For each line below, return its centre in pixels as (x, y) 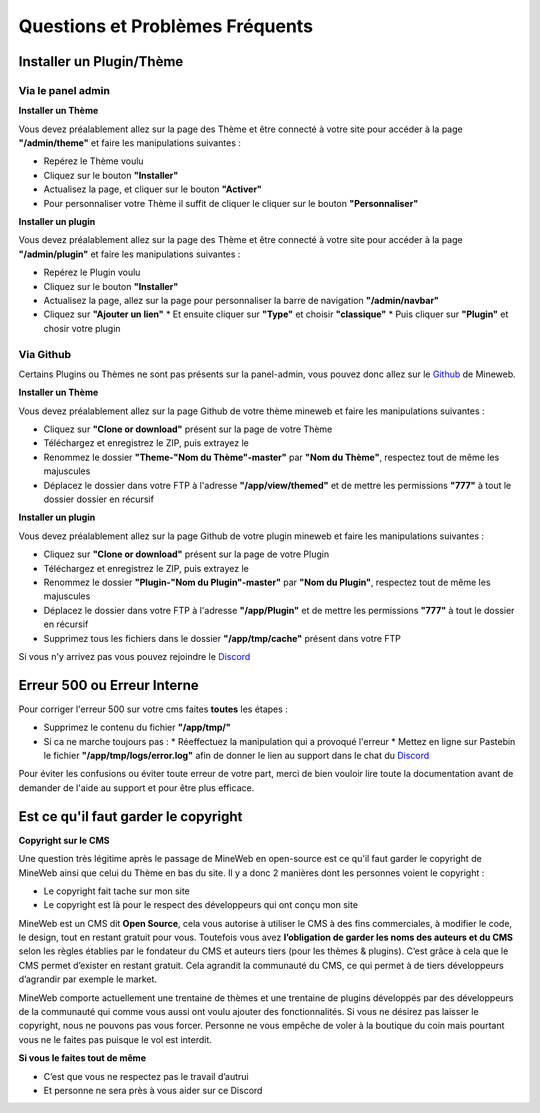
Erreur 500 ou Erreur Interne (108, 685)
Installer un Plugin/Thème (101, 61)
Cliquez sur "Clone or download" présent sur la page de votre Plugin (186, 554)
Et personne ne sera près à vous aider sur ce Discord (153, 1090)
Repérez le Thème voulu (93, 161)
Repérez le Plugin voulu (92, 272)
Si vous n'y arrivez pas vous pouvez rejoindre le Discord (134, 656)
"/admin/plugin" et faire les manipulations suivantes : (129, 254)
